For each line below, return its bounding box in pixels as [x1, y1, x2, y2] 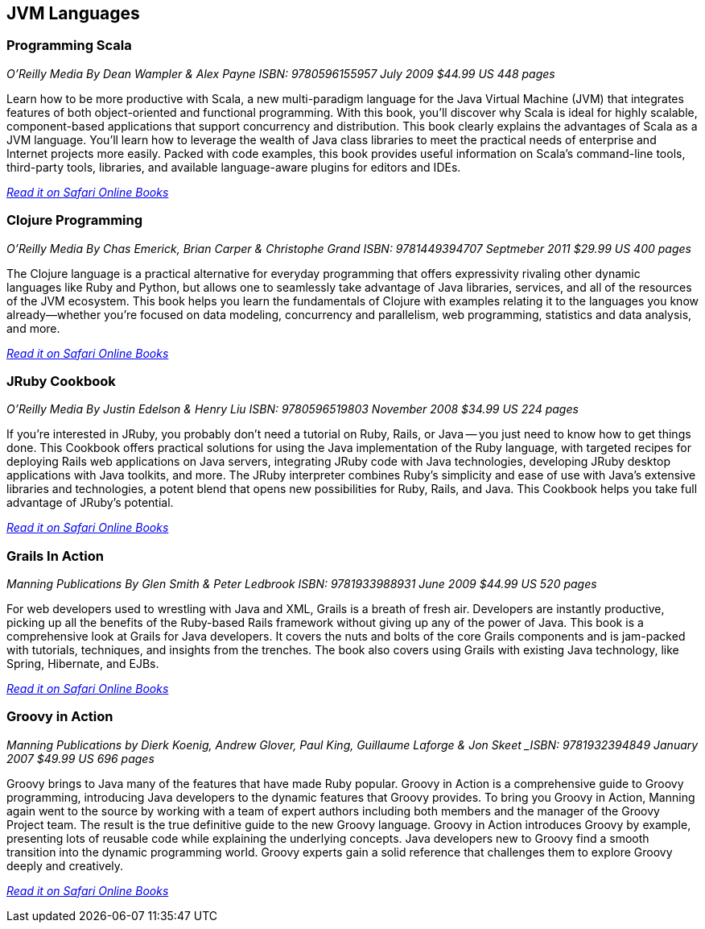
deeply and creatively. [6, 858, 124, 873]
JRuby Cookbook [6, 372, 116, 389]
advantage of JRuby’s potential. [6, 496, 174, 510]
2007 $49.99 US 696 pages [6, 751, 155, 765]
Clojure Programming [6, 212, 143, 229]
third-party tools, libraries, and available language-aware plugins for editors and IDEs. [6, 160, 461, 174]
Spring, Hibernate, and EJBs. [6, 657, 159, 671]
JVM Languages [6, 3, 140, 23]
